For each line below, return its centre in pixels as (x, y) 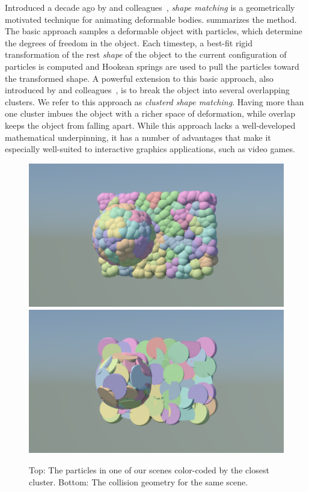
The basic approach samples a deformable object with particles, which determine (154, 31)
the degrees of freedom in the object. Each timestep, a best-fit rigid (129, 42)
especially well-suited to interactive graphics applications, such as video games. (150, 149)
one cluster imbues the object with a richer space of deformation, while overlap (150, 113)
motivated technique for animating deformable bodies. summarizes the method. (151, 19)
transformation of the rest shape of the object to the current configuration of (146, 54)
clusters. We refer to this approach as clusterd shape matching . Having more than (154, 101)
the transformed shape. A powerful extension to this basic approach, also (139, 78)
